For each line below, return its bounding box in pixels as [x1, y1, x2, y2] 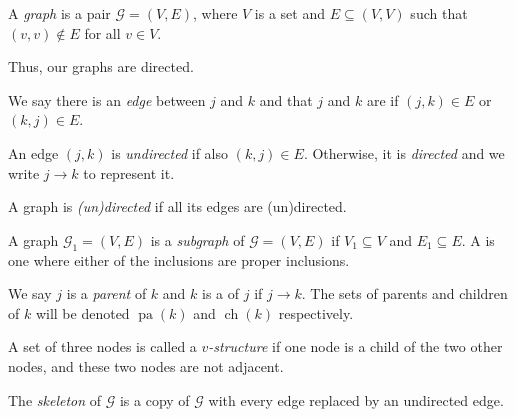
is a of [202, 283, 240, 304]
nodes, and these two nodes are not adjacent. [8, 355, 284, 376]
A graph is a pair [8, 3, 111, 23]
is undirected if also [111, 142, 228, 163]
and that [259, 89, 313, 110]
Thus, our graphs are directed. [8, 56, 194, 77]
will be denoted [35, 302, 130, 323]
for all [84, 22, 121, 43]
